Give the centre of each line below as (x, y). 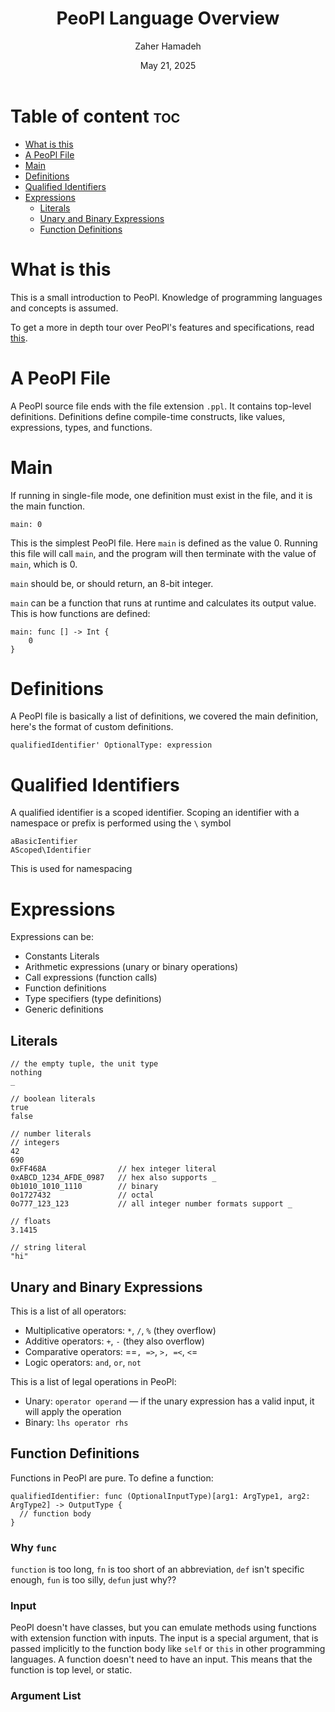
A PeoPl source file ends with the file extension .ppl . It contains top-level (161, 406)
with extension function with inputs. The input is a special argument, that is (164, 1638)
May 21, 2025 (168, 65)
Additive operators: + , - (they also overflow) (114, 1341)
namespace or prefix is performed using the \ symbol (121, 823)
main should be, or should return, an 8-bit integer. (112, 583)
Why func (34, 1547)
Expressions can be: (52, 937)
